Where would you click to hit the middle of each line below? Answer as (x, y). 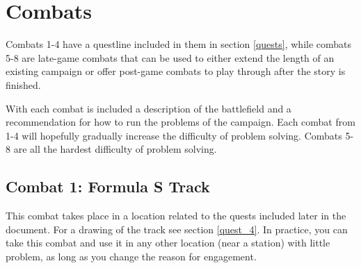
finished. (23, 84)
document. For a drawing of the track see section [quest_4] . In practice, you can (177, 229)
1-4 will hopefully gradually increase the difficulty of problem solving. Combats (174, 135)
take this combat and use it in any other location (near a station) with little (168, 243)
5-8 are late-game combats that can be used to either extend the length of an (170, 57)
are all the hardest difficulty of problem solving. (115, 149)
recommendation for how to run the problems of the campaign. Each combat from (180, 122)
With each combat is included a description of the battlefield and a (149, 108)
